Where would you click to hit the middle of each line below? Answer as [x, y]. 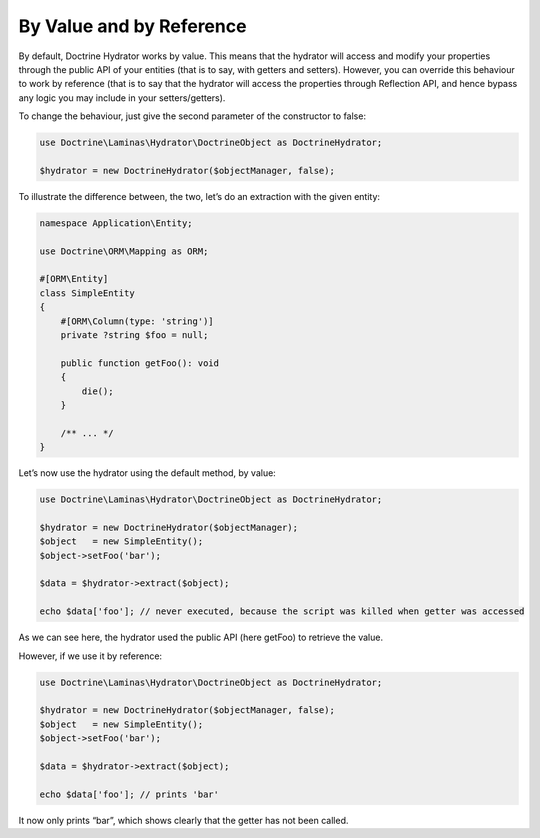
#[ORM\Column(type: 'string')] [137, 321]
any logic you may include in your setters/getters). [122, 97]
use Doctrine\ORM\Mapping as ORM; [124, 251]
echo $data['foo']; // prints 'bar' [129, 794]
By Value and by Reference [132, 26]
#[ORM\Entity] [74, 279]
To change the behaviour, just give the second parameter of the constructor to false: [192, 116]
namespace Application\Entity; [116, 223]
